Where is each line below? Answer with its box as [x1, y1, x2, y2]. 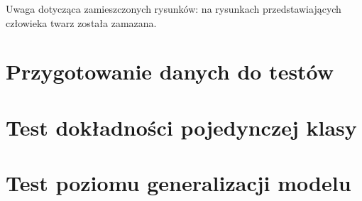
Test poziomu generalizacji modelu [6, 168, 351, 197]
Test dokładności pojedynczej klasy [6, 112, 357, 141]
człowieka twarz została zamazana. [6, 15, 157, 30]
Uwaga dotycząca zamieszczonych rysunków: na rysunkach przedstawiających [6, 1, 341, 16]
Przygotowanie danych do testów [6, 57, 334, 86]
